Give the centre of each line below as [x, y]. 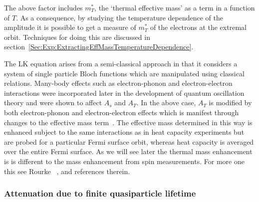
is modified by [230, 102]
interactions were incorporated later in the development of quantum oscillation [124, 93]
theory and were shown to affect [53, 102]
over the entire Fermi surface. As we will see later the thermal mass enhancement [128, 151]
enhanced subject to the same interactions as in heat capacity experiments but [124, 132]
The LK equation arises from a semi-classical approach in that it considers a [121, 63]
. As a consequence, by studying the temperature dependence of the [120, 17]
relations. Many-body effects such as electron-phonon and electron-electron [118, 83]
